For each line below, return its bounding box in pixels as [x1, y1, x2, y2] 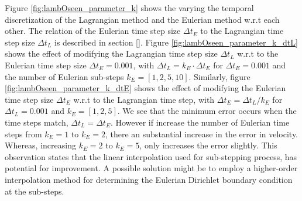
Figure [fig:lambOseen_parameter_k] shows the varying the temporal [5, 2, 254, 13]
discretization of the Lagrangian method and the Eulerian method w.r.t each [5, 13, 280, 25]
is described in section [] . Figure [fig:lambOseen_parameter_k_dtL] [54, 36, 298, 48]
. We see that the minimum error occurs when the [117, 105, 297, 117]
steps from [5, 127, 42, 140]
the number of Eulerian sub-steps [5, 70, 124, 82]
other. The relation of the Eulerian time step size [5, 25, 181, 37]
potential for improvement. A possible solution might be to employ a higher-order [5, 162, 298, 174]
